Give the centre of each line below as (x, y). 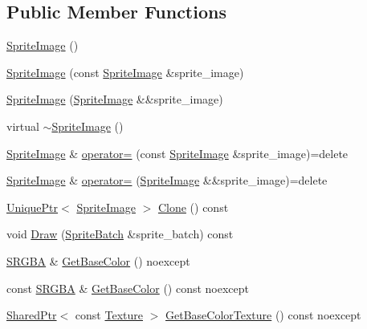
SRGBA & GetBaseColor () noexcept (98, 260)
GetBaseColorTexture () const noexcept (263, 315)
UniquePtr (33, 207)
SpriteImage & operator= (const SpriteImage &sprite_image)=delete (177, 153)
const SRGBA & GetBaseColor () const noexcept (128, 288)
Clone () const (193, 207)
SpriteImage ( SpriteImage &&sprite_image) (115, 99)
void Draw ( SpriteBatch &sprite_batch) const (120, 234)
